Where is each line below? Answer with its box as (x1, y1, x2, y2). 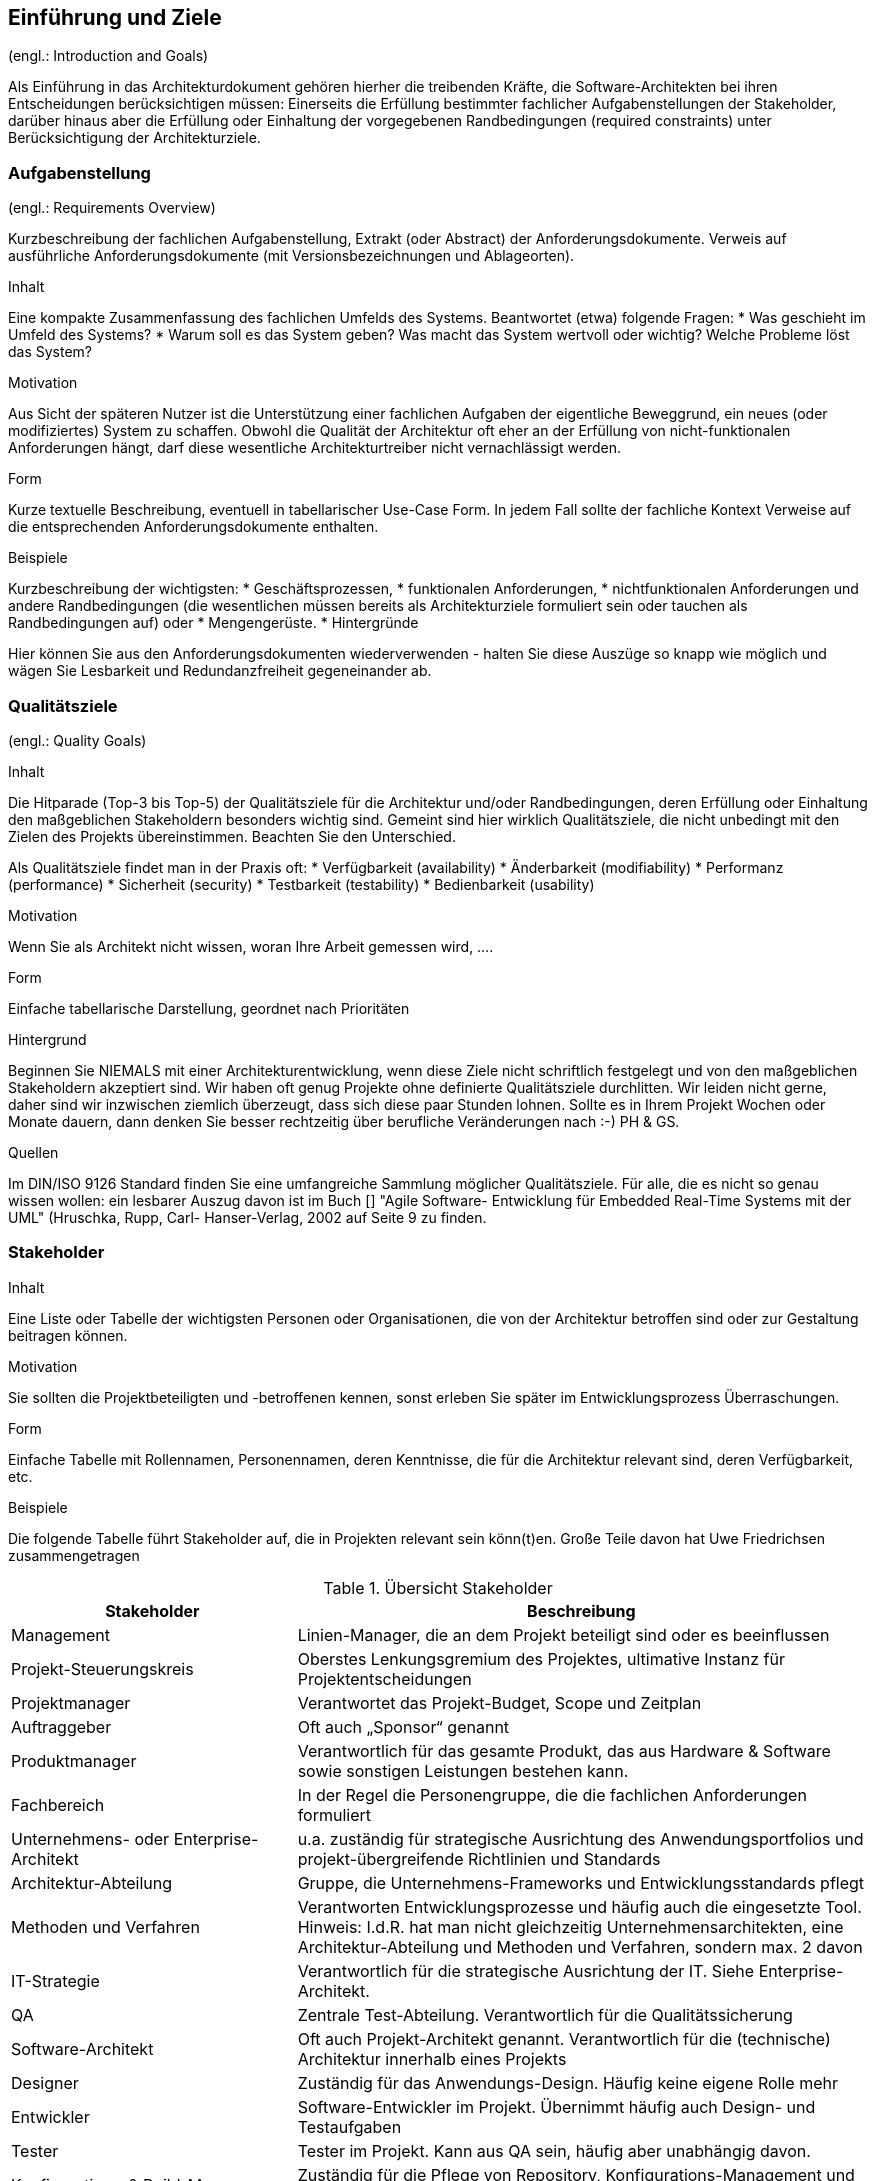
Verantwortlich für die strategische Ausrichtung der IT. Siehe (297, 1960, 755, 1981)
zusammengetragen (8, 1546, 140, 1564)
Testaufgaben (297, 2116, 402, 2137)
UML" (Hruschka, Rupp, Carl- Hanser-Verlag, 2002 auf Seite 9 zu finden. (8, 1208, 487, 1226)
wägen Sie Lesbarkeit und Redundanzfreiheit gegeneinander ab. (8, 662, 432, 680)
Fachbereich (11, 1794, 105, 1815)
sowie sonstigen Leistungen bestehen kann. (297, 1760, 629, 1781)
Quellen (8, 1143, 59, 1161)
